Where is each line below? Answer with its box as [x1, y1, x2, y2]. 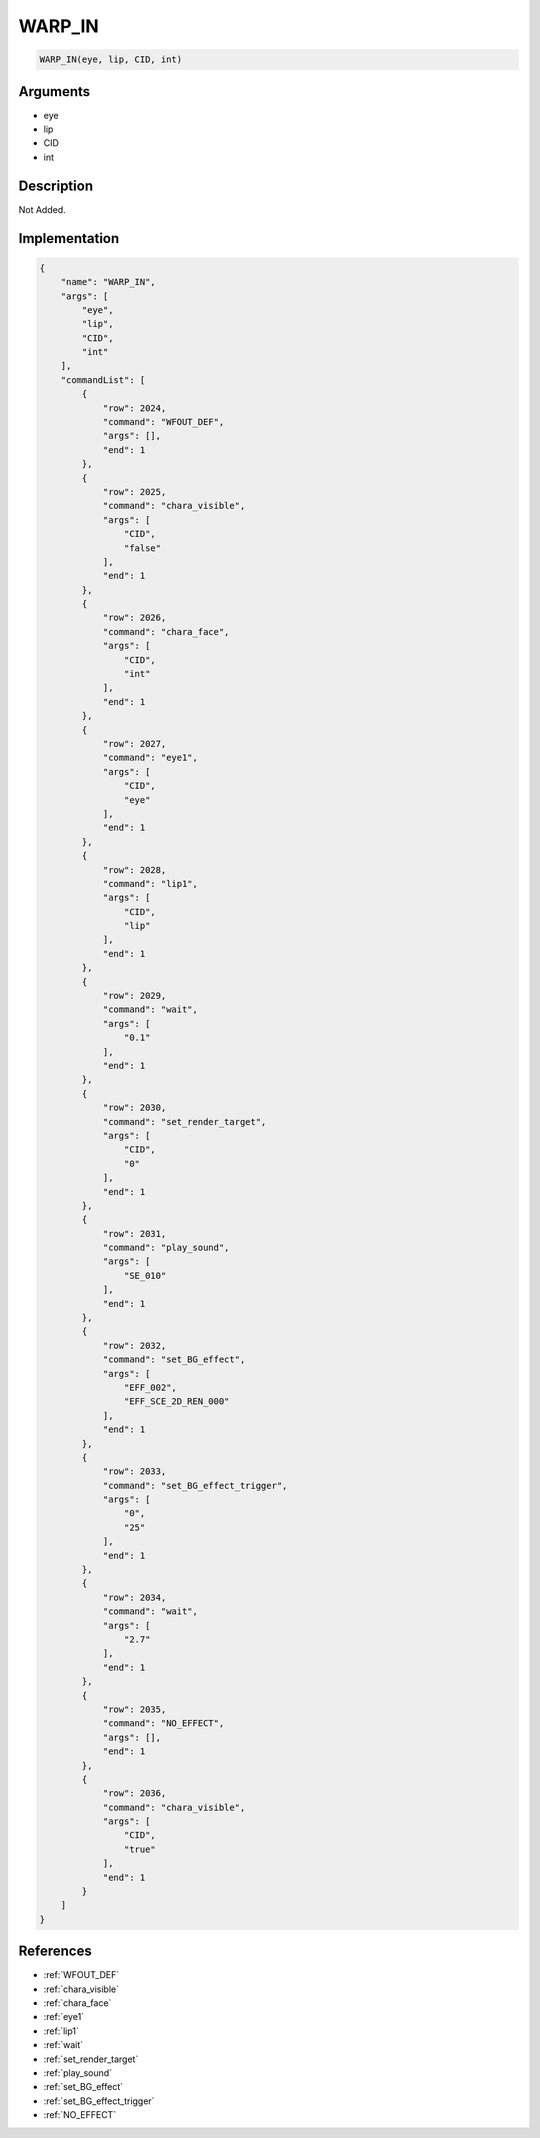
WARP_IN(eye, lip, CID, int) [39, 54, 183, 65]
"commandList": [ [60, 374, 146, 385]
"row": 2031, [102, 1228, 167, 1239]
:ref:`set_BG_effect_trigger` [43, 2095, 155, 2107]
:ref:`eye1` [43, 2011, 85, 2023]
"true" [123, 1843, 157, 1855]
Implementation [18, 230, 120, 247]
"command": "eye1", [102, 752, 199, 764]
